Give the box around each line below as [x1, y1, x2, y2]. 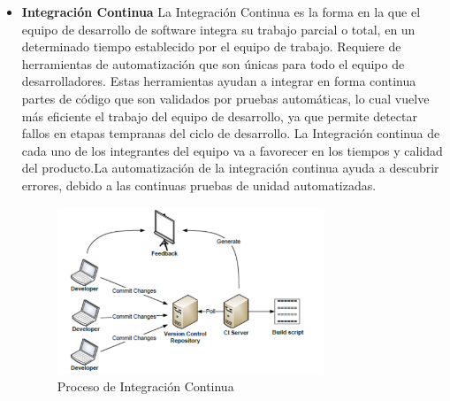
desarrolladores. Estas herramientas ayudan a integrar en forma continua [21, 72, 416, 90]
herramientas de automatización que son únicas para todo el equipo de [21, 54, 405, 73]
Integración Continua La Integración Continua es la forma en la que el [21, 3, 421, 20]
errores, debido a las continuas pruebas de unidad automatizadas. [21, 175, 377, 194]
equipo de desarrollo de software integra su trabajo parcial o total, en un [21, 19, 416, 38]
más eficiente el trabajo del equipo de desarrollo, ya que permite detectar [21, 106, 417, 125]
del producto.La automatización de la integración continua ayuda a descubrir [21, 158, 439, 177]
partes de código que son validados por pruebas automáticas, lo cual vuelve [21, 89, 430, 107]
